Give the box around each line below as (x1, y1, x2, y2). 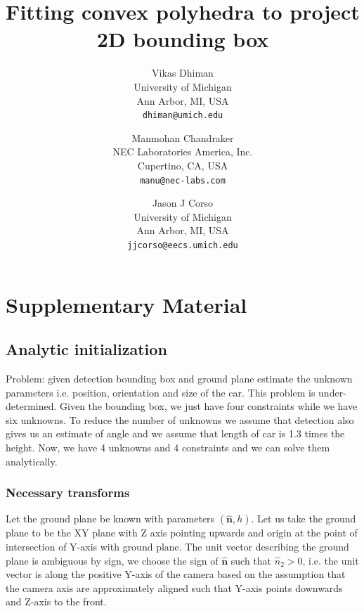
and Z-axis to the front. (6, 594, 107, 609)
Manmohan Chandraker (131, 130, 234, 145)
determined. (6, 399, 57, 413)
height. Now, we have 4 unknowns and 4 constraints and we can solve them (6, 439, 330, 454)
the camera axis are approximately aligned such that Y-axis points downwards (6, 580, 343, 595)
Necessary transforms (6, 484, 130, 501)
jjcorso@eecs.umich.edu (127, 240, 238, 250)
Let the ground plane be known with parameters (6, 511, 215, 526)
